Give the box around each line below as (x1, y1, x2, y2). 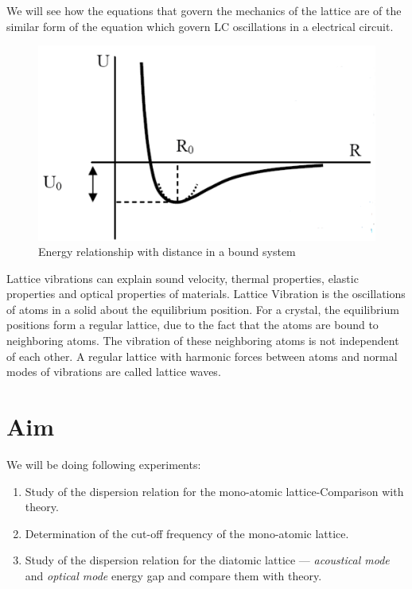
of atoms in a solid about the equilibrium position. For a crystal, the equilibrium (6, 300, 399, 317)
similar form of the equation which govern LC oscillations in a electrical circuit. (6, 17, 394, 34)
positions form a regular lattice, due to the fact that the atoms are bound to (6, 316, 379, 333)
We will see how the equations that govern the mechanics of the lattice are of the (6, 2, 402, 18)
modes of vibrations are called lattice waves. (6, 363, 221, 380)
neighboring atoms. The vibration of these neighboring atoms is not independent (6, 332, 399, 349)
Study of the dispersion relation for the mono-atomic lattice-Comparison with (25, 482, 404, 499)
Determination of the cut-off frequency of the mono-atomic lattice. (25, 525, 349, 541)
